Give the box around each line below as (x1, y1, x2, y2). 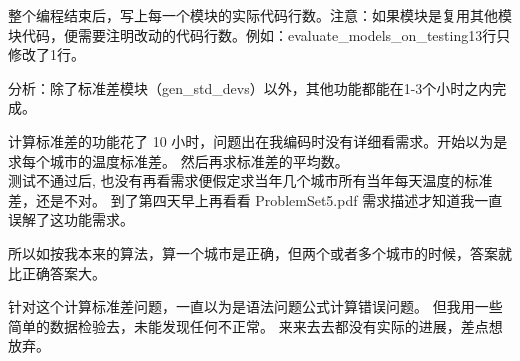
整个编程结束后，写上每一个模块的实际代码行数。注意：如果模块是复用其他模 (8, 5, 512, 25)
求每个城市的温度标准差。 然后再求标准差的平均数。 (8, 150, 349, 171)
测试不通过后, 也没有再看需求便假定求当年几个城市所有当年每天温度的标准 (8, 170, 493, 191)
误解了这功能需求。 (8, 209, 134, 230)
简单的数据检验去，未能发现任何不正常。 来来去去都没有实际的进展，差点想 (8, 315, 503, 336)
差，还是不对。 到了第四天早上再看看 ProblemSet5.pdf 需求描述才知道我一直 (8, 189, 503, 210)
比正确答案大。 (8, 262, 106, 283)
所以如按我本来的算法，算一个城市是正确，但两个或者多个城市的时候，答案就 (8, 242, 512, 263)
